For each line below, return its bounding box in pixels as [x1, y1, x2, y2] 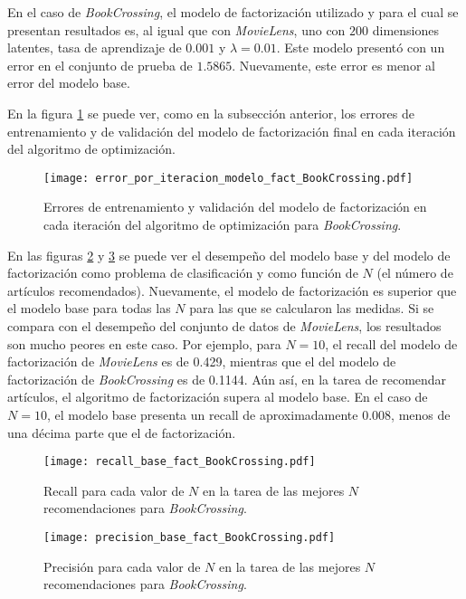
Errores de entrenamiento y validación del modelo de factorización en [43, 197, 427, 216]
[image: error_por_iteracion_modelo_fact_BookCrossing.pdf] [43, 171, 414, 185]
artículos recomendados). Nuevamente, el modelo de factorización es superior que [7, 280, 457, 299]
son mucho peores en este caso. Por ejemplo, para [7, 334, 281, 353]
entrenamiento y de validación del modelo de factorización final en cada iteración [7, 121, 456, 140]
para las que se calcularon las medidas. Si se [189, 299, 434, 318]
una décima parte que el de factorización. [7, 423, 236, 442]
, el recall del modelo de [325, 334, 458, 353]
